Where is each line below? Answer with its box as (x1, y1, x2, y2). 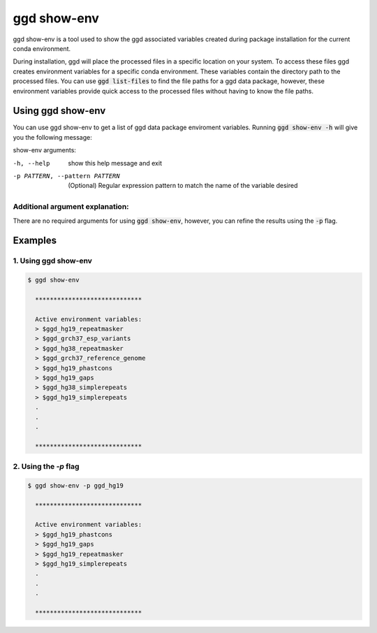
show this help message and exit (68, 159, 162, 167)
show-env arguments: (13, 146, 77, 154)
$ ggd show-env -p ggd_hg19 (27, 481, 124, 489)
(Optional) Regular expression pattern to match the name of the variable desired (68, 182, 298, 190)
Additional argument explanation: (13, 202, 129, 212)
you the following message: (13, 133, 92, 141)
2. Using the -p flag (13, 462, 80, 472)
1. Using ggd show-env (13, 256, 92, 265)
